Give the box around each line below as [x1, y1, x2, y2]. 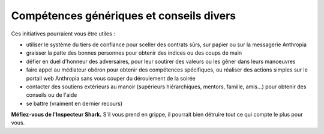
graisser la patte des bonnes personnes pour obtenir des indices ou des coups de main [26, 49, 242, 56]
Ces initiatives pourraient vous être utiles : [11, 30, 115, 37]
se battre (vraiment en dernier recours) [26, 100, 123, 107]
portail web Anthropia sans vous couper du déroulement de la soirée [26, 75, 196, 82]
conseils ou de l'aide [26, 91, 77, 99]
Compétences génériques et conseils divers [11, 9, 236, 22]
